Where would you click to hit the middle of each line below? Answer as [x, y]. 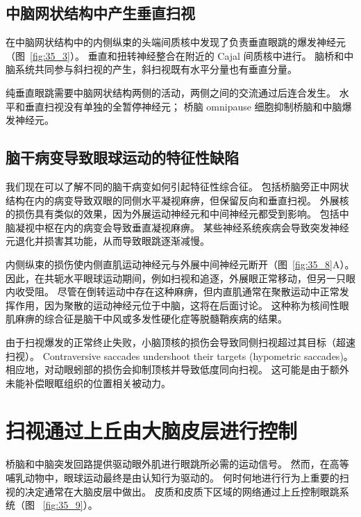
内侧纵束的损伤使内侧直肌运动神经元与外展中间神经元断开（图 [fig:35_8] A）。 [180, 264]
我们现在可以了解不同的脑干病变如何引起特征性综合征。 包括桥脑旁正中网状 [177, 186]
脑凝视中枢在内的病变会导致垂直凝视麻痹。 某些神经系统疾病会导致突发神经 [177, 227]
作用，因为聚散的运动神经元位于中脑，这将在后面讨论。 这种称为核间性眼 [182, 305]
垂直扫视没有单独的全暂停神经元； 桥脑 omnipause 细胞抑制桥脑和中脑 [183, 106]
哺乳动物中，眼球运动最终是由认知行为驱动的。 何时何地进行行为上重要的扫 [177, 477]
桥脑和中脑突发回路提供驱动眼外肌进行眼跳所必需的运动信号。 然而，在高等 [177, 464]
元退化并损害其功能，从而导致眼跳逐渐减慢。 [108, 241]
